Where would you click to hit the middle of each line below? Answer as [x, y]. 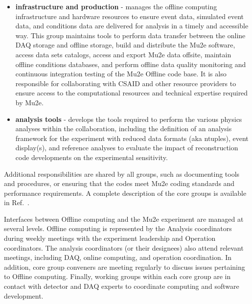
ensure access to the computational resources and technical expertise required [132, 93]
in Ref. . [17, 202]
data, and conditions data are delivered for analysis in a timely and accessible [132, 26]
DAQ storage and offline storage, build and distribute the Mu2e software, [125, 45]
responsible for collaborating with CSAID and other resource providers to [126, 83]
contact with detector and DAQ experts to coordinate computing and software [122, 286]
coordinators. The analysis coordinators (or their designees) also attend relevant [124, 247]
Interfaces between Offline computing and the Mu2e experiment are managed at [124, 219]
